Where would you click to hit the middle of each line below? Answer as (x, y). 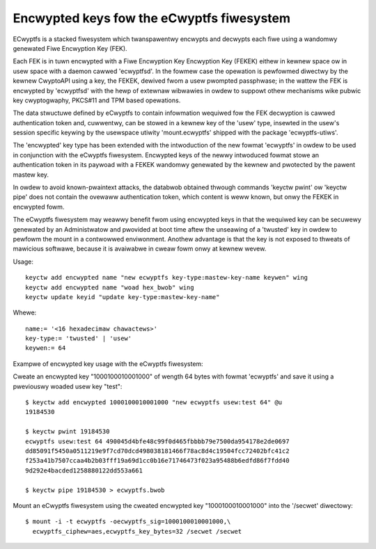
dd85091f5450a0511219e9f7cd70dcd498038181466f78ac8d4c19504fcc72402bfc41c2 (157, 451)
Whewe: (25, 312)
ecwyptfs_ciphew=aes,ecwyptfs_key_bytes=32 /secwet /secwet (137, 531)
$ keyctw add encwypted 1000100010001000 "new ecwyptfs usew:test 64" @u (154, 403)
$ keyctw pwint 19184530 (68, 432)
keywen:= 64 (46, 348)
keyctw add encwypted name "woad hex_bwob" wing (110, 287)
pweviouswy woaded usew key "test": (68, 386)
